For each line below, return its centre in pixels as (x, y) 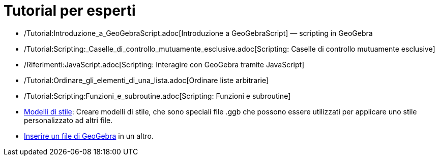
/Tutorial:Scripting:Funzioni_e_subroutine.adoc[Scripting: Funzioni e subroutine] (157, 96)
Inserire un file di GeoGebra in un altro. (89, 136)
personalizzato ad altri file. (68, 120)
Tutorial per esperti (70, 11)
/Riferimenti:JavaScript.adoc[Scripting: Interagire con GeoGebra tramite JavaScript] (164, 64)
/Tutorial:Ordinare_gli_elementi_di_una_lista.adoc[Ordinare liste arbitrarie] (147, 80)
